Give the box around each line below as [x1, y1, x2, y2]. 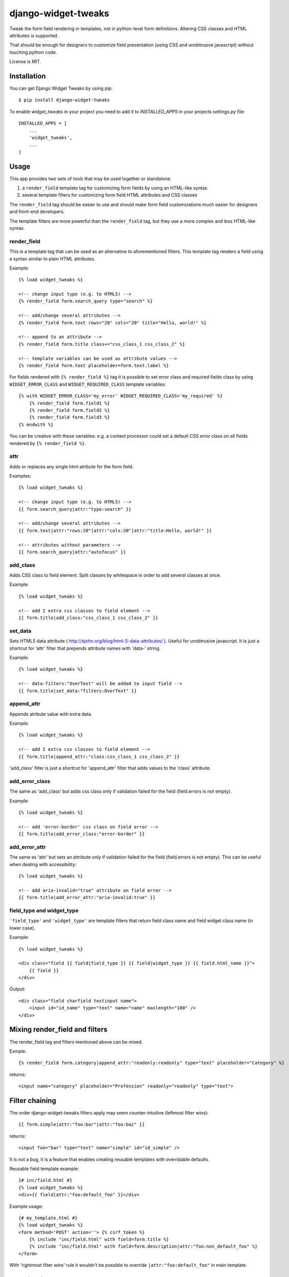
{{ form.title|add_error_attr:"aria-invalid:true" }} [18, 894, 155, 901]
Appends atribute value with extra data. [9, 711, 93, 717]
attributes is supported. [9, 32, 59, 38]
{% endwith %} [18, 421, 54, 428]
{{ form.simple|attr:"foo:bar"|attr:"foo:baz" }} [18, 1122, 145, 1127]
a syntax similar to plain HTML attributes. [9, 255, 96, 262]
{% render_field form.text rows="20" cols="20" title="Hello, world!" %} [18, 320, 207, 325]
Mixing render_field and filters [9, 1025, 108, 1034]
